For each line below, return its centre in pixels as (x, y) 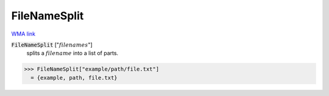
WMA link (23, 34)
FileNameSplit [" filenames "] (52, 45)
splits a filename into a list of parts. (73, 53)
